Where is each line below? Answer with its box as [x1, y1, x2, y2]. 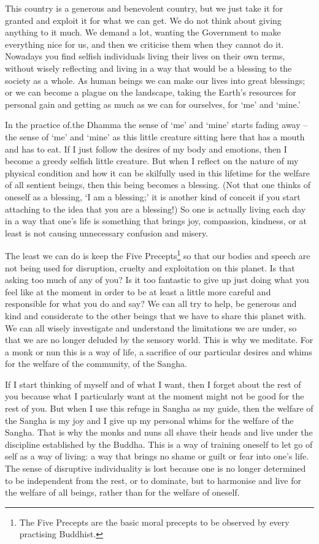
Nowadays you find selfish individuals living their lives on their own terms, [5, 50, 285, 62]
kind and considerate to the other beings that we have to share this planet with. [5, 309, 307, 322]
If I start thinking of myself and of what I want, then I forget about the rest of [5, 377, 301, 390]
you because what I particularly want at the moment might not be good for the [5, 390, 304, 402]
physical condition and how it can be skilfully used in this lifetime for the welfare [5, 166, 310, 179]
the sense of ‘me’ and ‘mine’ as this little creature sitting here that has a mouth [5, 130, 305, 143]
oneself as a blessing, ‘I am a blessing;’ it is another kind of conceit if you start [5, 190, 301, 203]
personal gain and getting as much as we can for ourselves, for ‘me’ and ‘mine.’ [5, 97, 301, 110]
